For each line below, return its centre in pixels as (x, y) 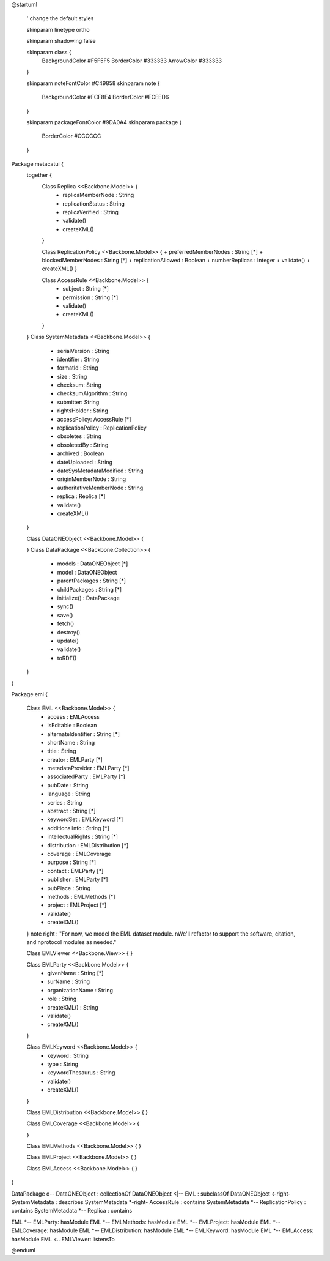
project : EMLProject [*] (77, 905)
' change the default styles (60, 18)
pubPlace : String (69, 888)
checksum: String (79, 385)
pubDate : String (68, 785)
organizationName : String (80, 990)
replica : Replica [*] (81, 496)
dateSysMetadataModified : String (100, 471)
